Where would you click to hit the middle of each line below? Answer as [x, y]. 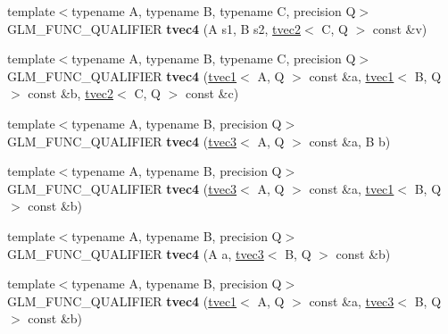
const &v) [400, 28]
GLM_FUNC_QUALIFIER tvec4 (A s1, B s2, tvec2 [154, 28]
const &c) [212, 93]
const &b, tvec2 [71, 93]
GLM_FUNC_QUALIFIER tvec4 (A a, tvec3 [136, 253]
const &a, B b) [350, 141]
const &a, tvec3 [352, 301]
